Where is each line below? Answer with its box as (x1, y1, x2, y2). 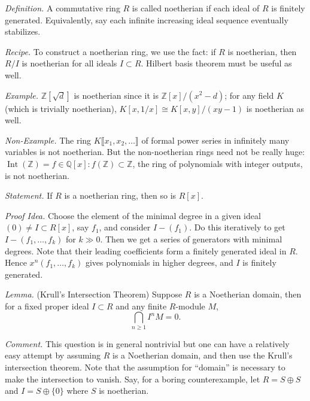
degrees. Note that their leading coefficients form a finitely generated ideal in (5, 244, 287, 257)
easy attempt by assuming (5, 349, 101, 361)
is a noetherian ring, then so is (64, 189, 177, 202)
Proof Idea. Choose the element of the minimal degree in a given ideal (5, 209, 261, 221)
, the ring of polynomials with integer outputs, (132, 157, 303, 169)
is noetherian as (246, 102, 305, 114)
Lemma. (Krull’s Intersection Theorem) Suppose (5, 288, 183, 300)
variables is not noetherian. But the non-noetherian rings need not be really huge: (5, 145, 305, 158)
